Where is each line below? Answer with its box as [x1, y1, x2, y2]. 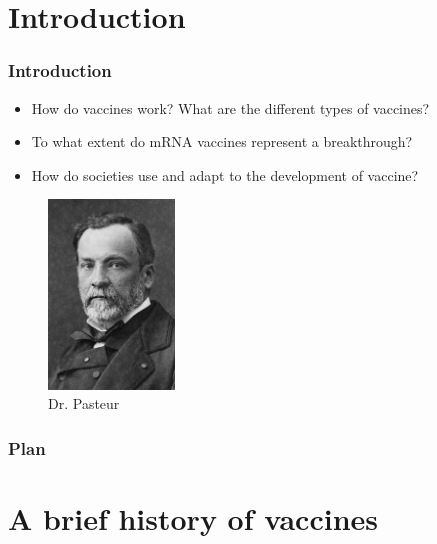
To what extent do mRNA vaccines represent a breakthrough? [31, 131, 413, 152]
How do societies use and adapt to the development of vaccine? [31, 164, 419, 185]
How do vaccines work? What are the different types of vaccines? [31, 97, 430, 118]
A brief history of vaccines [8, 497, 379, 538]
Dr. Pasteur [48, 393, 120, 414]
